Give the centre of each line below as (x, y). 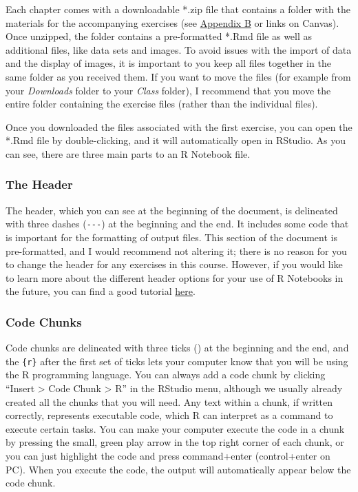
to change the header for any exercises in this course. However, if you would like (174, 264)
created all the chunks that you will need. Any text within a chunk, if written (169, 401)
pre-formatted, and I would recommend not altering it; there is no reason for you (176, 250)
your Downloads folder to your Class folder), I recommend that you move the (168, 90)
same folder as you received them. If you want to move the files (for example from (178, 76)
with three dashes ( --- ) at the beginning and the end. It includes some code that (177, 224)
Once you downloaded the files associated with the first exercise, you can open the (179, 126)
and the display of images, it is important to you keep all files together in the (168, 63)
